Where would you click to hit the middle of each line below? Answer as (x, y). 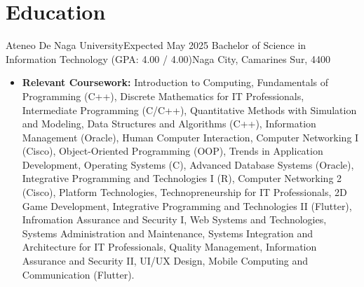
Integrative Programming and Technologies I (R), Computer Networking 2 (182, 178)
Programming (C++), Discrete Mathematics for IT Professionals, (163, 96)
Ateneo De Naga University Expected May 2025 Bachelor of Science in (156, 45)
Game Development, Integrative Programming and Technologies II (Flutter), (187, 205)
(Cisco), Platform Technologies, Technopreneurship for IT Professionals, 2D (184, 192)
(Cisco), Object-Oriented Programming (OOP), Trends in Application (173, 151)
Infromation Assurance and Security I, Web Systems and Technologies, (174, 219)
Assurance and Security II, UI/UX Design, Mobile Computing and (165, 261)
